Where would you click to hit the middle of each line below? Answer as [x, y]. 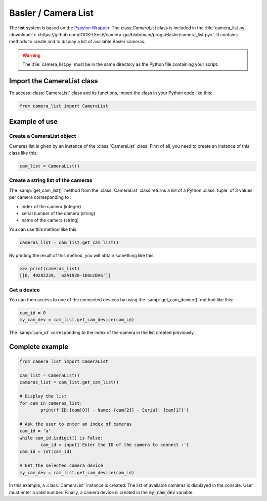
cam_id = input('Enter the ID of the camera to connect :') [115, 445]
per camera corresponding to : [40, 197]
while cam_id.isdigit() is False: [61, 438]
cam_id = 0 [33, 313]
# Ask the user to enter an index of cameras [76, 424]
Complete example [39, 347]
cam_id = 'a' [35, 431]
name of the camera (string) [50, 220]
